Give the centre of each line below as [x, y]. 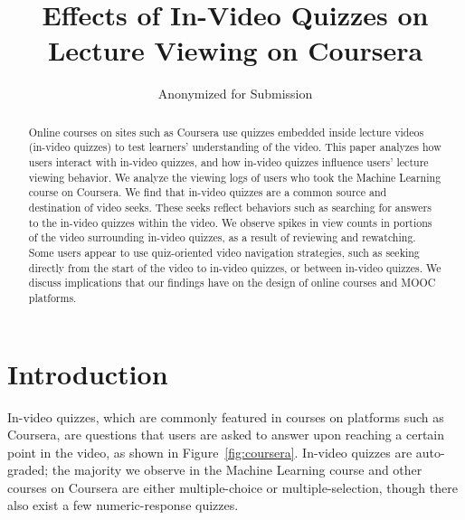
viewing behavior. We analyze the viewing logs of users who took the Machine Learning [235, 177]
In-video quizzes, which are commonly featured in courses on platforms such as [226, 416]
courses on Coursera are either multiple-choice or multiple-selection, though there [232, 487]
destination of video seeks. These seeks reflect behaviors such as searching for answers [230, 207]
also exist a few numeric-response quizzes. [123, 505]
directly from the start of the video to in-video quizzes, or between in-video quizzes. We [235, 267]
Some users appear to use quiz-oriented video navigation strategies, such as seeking [224, 252]
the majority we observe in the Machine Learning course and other [237, 470]
